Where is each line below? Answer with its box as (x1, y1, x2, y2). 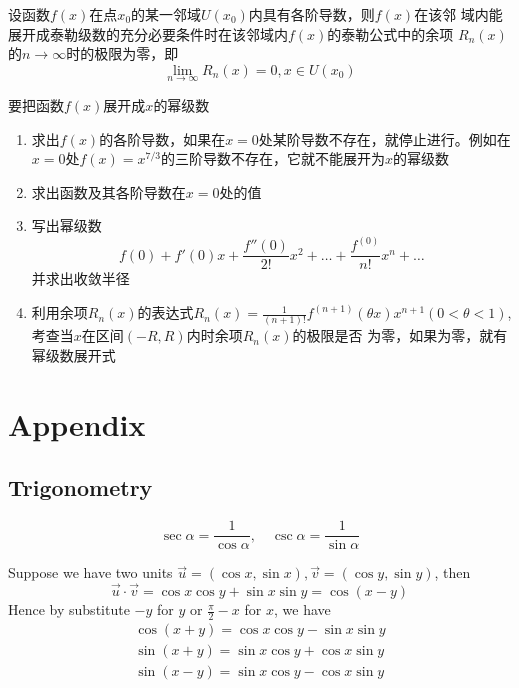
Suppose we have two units (8, 562, 173, 583)
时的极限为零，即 (66, 43, 179, 64)
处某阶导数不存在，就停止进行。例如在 (258, 128, 511, 149)
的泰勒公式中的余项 (327, 23, 454, 44)
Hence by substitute (8, 599, 130, 620)
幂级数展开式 (31, 344, 116, 365)
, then (434, 562, 471, 583)
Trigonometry (8, 472, 153, 503)
